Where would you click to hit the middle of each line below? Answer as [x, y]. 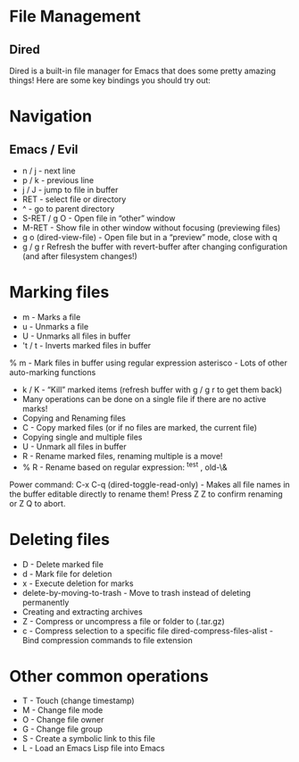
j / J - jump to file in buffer [70, 190]
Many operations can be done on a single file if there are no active [144, 398]
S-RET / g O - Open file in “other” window [99, 218]
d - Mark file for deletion [67, 574]
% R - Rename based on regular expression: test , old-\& [125, 466]
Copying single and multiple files [82, 437]
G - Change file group [62, 729]
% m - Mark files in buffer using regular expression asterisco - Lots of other [149, 363]
